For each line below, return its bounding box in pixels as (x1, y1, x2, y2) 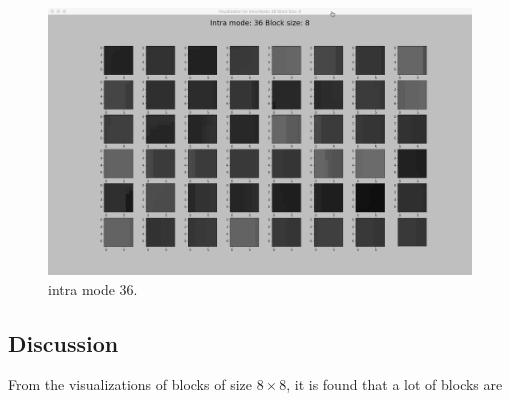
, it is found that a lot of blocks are (286, 374, 503, 395)
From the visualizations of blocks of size (8, 374, 252, 395)
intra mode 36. (48, 278, 138, 299)
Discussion (8, 327, 119, 358)
